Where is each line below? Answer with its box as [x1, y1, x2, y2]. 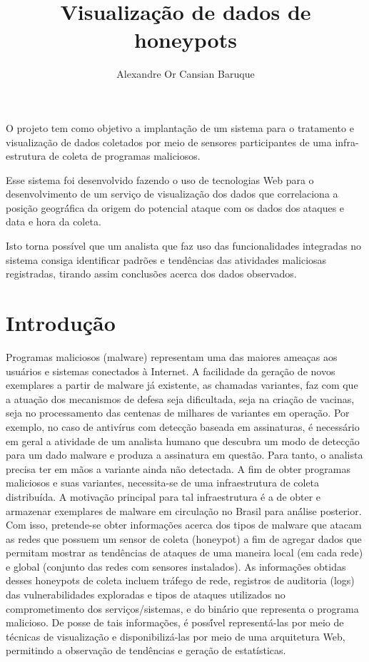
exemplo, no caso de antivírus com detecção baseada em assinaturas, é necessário [6, 419, 360, 434]
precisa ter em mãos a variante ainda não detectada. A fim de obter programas [6, 461, 351, 476]
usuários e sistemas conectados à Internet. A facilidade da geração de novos [6, 363, 335, 378]
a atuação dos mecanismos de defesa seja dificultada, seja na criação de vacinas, [6, 391, 355, 406]
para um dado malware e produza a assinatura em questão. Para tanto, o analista [6, 447, 363, 462]
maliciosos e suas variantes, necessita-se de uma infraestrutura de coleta [6, 475, 320, 490]
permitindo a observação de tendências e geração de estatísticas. [6, 643, 286, 658]
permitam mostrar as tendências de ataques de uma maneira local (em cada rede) [6, 545, 363, 560]
